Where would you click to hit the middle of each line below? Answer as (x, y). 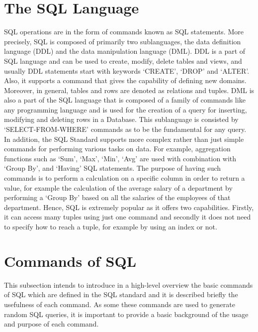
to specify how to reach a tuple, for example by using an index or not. (111, 226)
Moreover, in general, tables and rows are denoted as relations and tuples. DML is (129, 90)
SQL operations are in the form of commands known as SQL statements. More (124, 32)
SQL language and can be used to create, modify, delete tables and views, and (123, 60)
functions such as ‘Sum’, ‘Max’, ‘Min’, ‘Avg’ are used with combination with (120, 158)
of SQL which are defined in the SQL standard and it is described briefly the (121, 294)
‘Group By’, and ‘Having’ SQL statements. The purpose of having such (113, 168)
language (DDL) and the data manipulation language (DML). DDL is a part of (125, 51)
